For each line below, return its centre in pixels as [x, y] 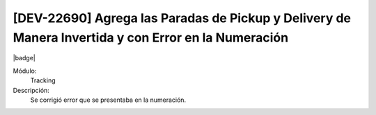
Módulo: [25, 71]
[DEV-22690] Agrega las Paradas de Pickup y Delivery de [182, 18]
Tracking [43, 80]
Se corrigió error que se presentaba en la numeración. [108, 100]
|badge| [24, 58]
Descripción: [31, 90]
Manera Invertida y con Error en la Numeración [151, 37]
